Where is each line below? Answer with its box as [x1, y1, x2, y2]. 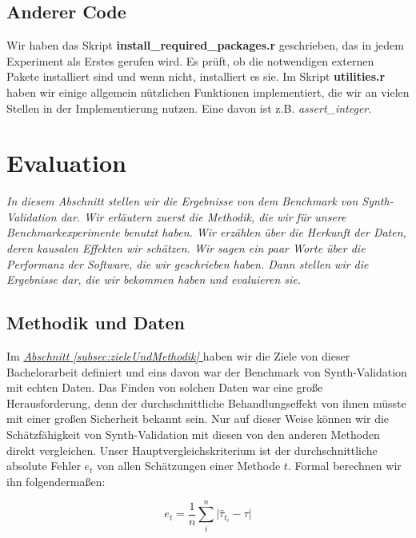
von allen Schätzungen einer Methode [97, 457, 281, 474]
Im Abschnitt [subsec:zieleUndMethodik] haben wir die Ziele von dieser [6, 348, 350, 365]
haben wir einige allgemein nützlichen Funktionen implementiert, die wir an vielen [6, 83, 410, 100]
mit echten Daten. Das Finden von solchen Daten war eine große [6, 379, 323, 396]
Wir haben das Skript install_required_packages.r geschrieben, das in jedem [6, 37, 404, 54]
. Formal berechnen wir [287, 457, 402, 474]
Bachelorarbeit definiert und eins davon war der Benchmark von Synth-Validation [6, 363, 407, 380]
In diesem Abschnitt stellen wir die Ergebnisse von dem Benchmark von [6, 193, 358, 209]
